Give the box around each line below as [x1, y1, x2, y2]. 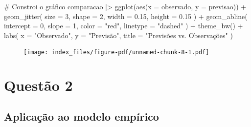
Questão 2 [4, 75, 73, 95]
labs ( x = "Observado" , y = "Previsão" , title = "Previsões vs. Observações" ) [4, 30, 233, 40]
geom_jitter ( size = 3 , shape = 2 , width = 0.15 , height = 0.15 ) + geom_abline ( [4, 11, 248, 21]
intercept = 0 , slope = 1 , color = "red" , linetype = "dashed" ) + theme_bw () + [4, 21, 243, 31]
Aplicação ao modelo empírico [4, 108, 159, 124]
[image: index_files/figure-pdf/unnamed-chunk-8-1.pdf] [23, 49, 209, 56]
